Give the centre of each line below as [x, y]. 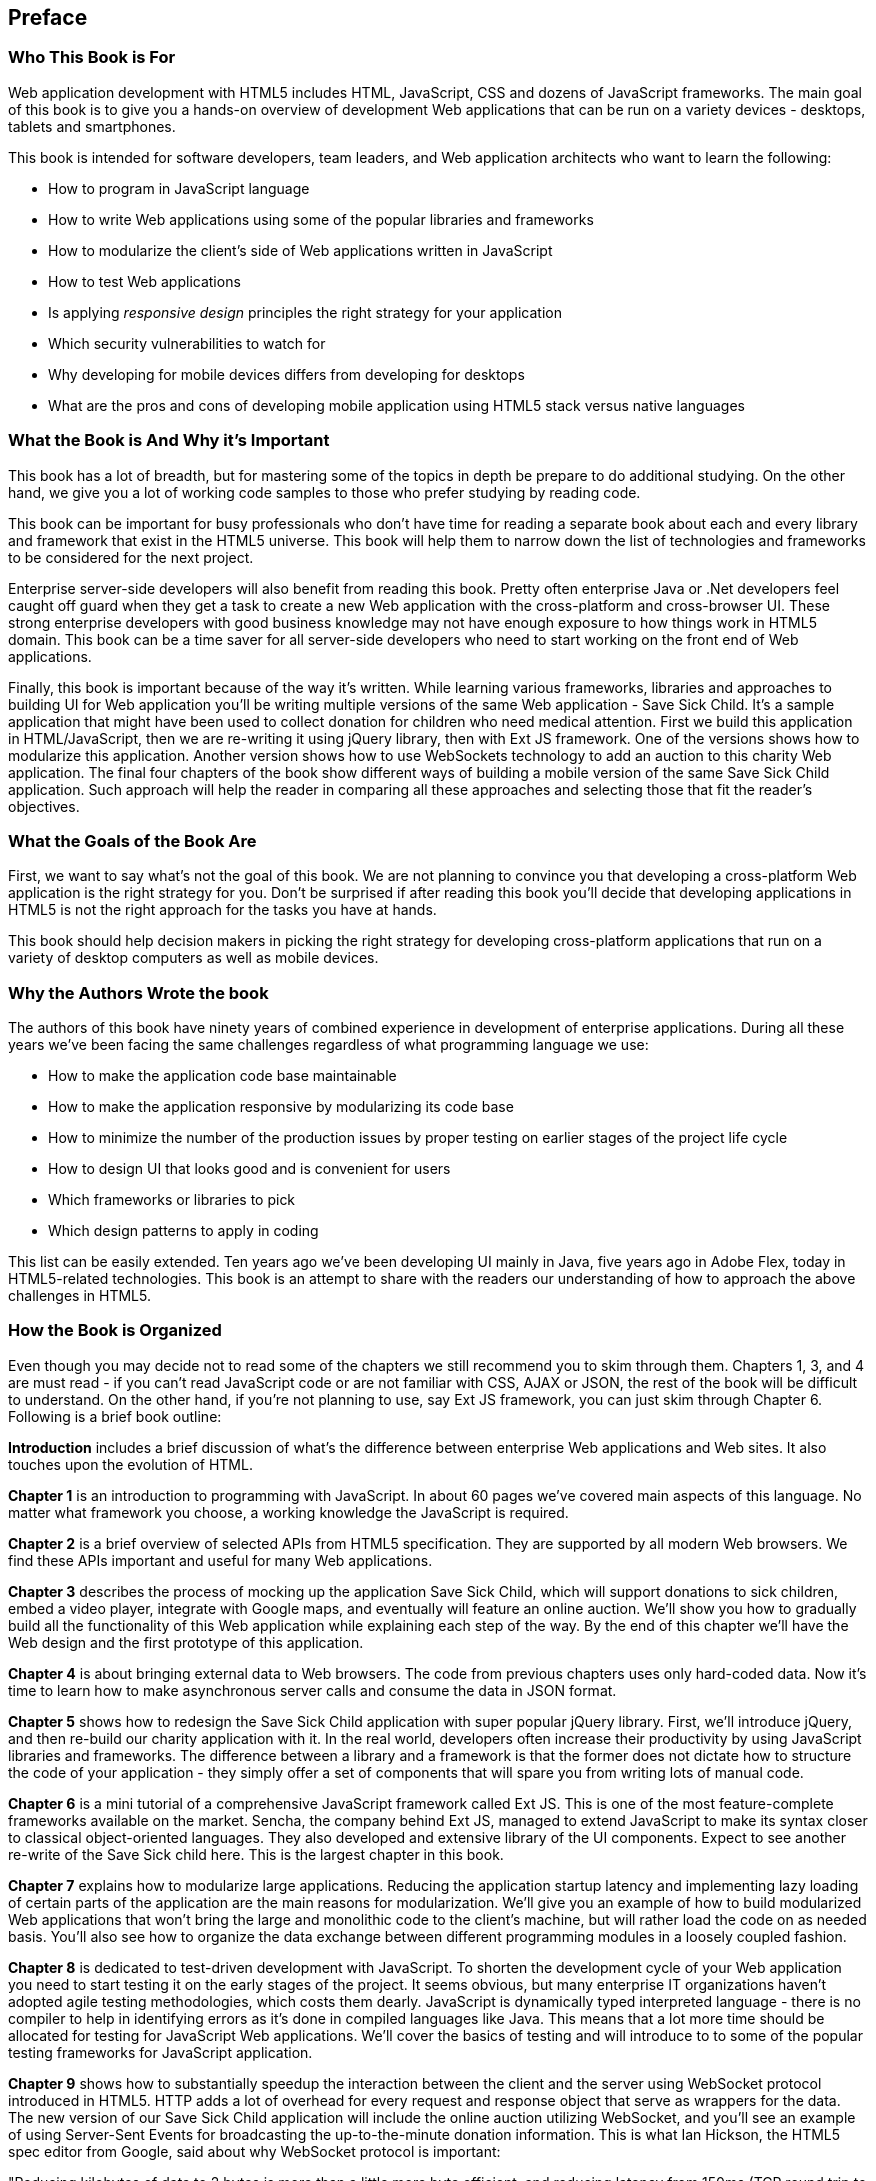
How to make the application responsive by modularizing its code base [281, 1107]
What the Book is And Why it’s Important [169, 440]
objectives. [44, 806]
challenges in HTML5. [79, 1296]
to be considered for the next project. [131, 557]
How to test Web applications [144, 281]
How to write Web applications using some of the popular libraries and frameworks [321, 219]
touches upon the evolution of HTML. [130, 1464]
